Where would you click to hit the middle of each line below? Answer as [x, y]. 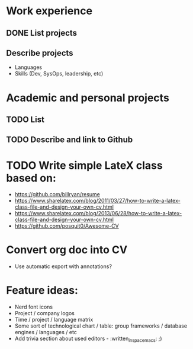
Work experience [49, 11]
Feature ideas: [42, 290]
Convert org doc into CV [67, 250]
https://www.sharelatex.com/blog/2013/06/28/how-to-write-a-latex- [98, 213]
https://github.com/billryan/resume [57, 194]
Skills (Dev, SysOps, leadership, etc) [59, 74]
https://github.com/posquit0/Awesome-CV [67, 226]
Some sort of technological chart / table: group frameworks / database [101, 326]
